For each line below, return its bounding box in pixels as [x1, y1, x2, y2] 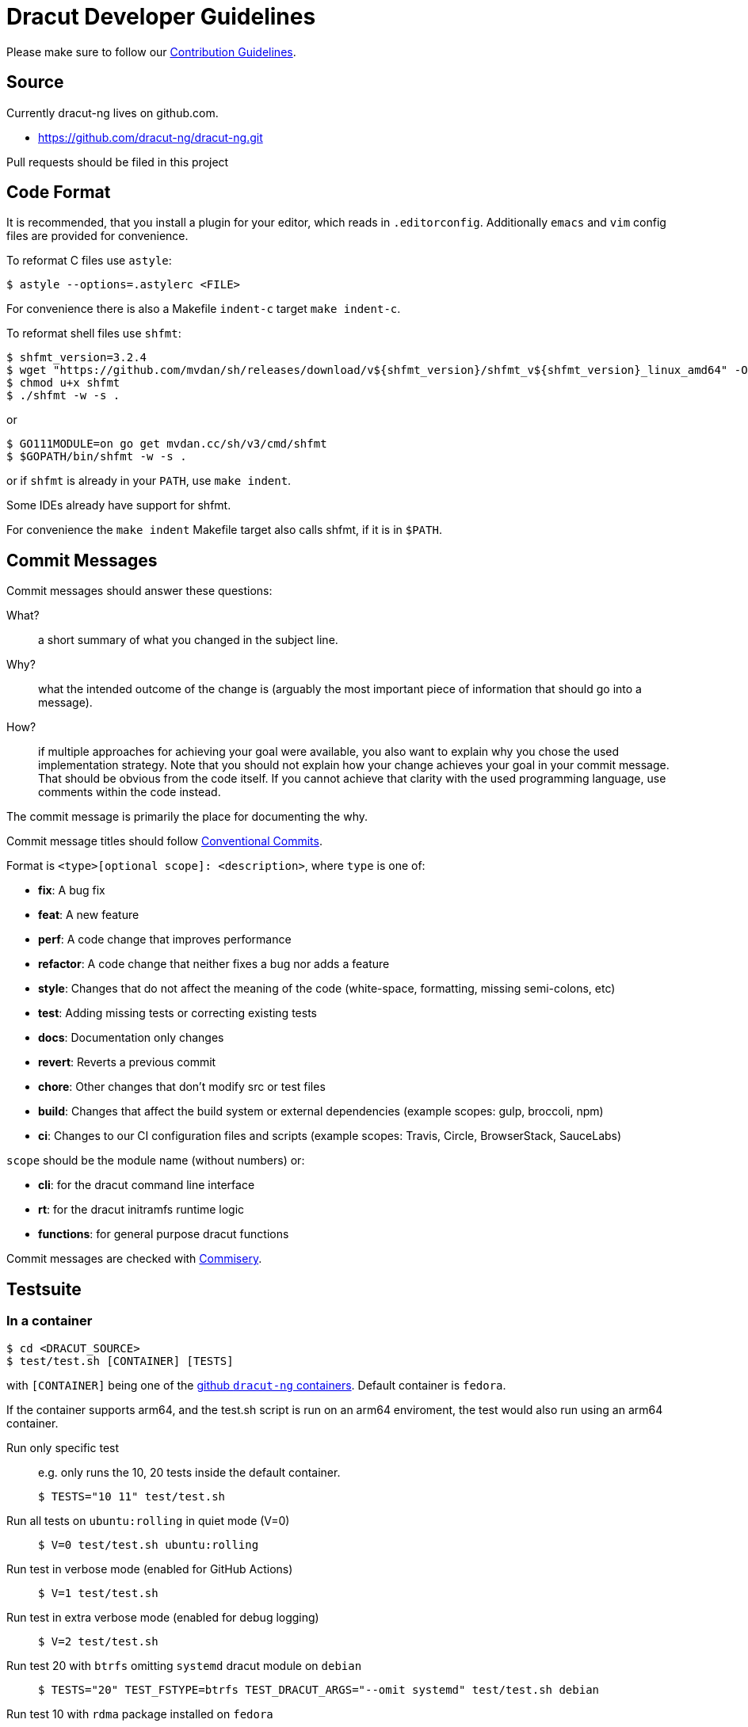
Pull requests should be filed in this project [6, 154, 229, 169]
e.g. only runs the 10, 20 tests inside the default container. [38, 1465, 341, 1479]
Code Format [6, 182, 111, 203]
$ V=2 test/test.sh [38, 1634, 158, 1648]
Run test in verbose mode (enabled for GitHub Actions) [6, 1561, 293, 1576]
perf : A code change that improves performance [38, 932, 292, 947]
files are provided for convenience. [6, 229, 189, 243]
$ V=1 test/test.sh [38, 1586, 158, 1599]
